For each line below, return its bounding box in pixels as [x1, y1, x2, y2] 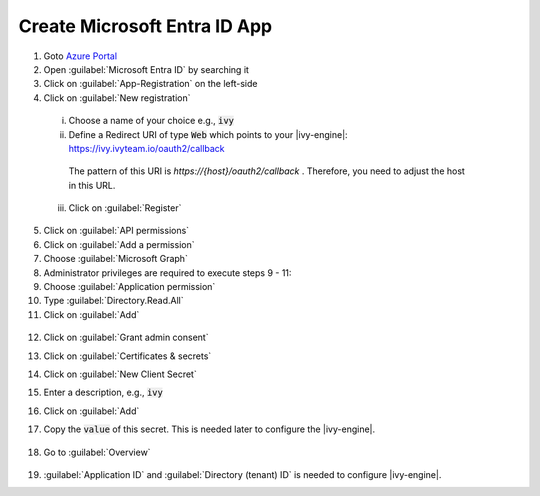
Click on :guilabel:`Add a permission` [43, 238, 195, 250]
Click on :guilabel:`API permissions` [43, 225, 190, 237]
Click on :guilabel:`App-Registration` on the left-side [43, 78, 258, 90]
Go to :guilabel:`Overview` [43, 446, 151, 458]
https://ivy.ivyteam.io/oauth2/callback [68, 142, 225, 154]
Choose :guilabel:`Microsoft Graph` [43, 253, 189, 265]
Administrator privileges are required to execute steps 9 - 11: [43, 266, 292, 279]
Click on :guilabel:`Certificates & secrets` [43, 350, 212, 362]
